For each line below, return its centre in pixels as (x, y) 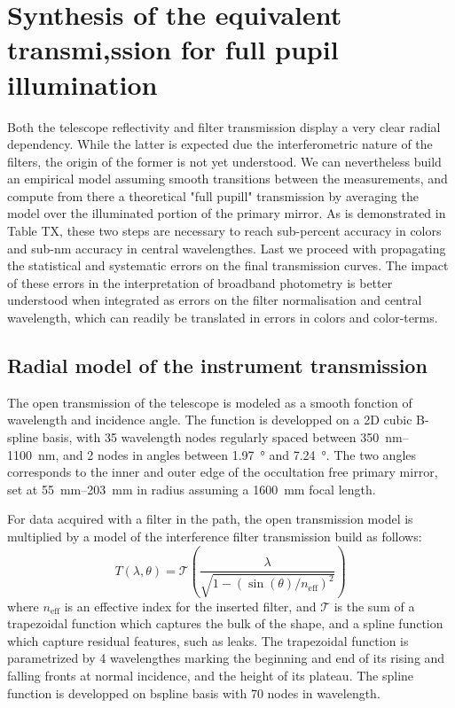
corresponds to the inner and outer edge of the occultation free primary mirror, (223, 472)
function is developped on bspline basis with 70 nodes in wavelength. (194, 692)
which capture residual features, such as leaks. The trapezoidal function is (208, 640)
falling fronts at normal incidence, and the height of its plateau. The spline (211, 675)
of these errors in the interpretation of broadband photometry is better (200, 282)
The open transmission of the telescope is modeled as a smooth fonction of (210, 402)
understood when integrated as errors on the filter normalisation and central (215, 300)
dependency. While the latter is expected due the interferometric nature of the (220, 144)
